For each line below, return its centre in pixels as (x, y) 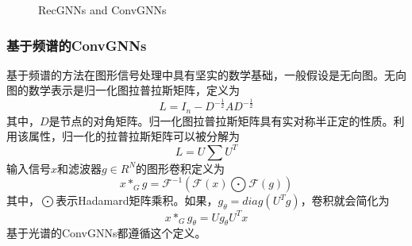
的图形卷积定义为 (181, 168)
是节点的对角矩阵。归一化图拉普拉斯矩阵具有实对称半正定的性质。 (221, 120)
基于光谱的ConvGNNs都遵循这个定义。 (106, 233)
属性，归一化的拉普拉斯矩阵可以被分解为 (134, 136)
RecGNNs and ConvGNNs (102, 10)
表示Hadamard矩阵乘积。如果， (137, 200)
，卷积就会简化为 (345, 200)
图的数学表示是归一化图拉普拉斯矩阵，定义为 (123, 90)
